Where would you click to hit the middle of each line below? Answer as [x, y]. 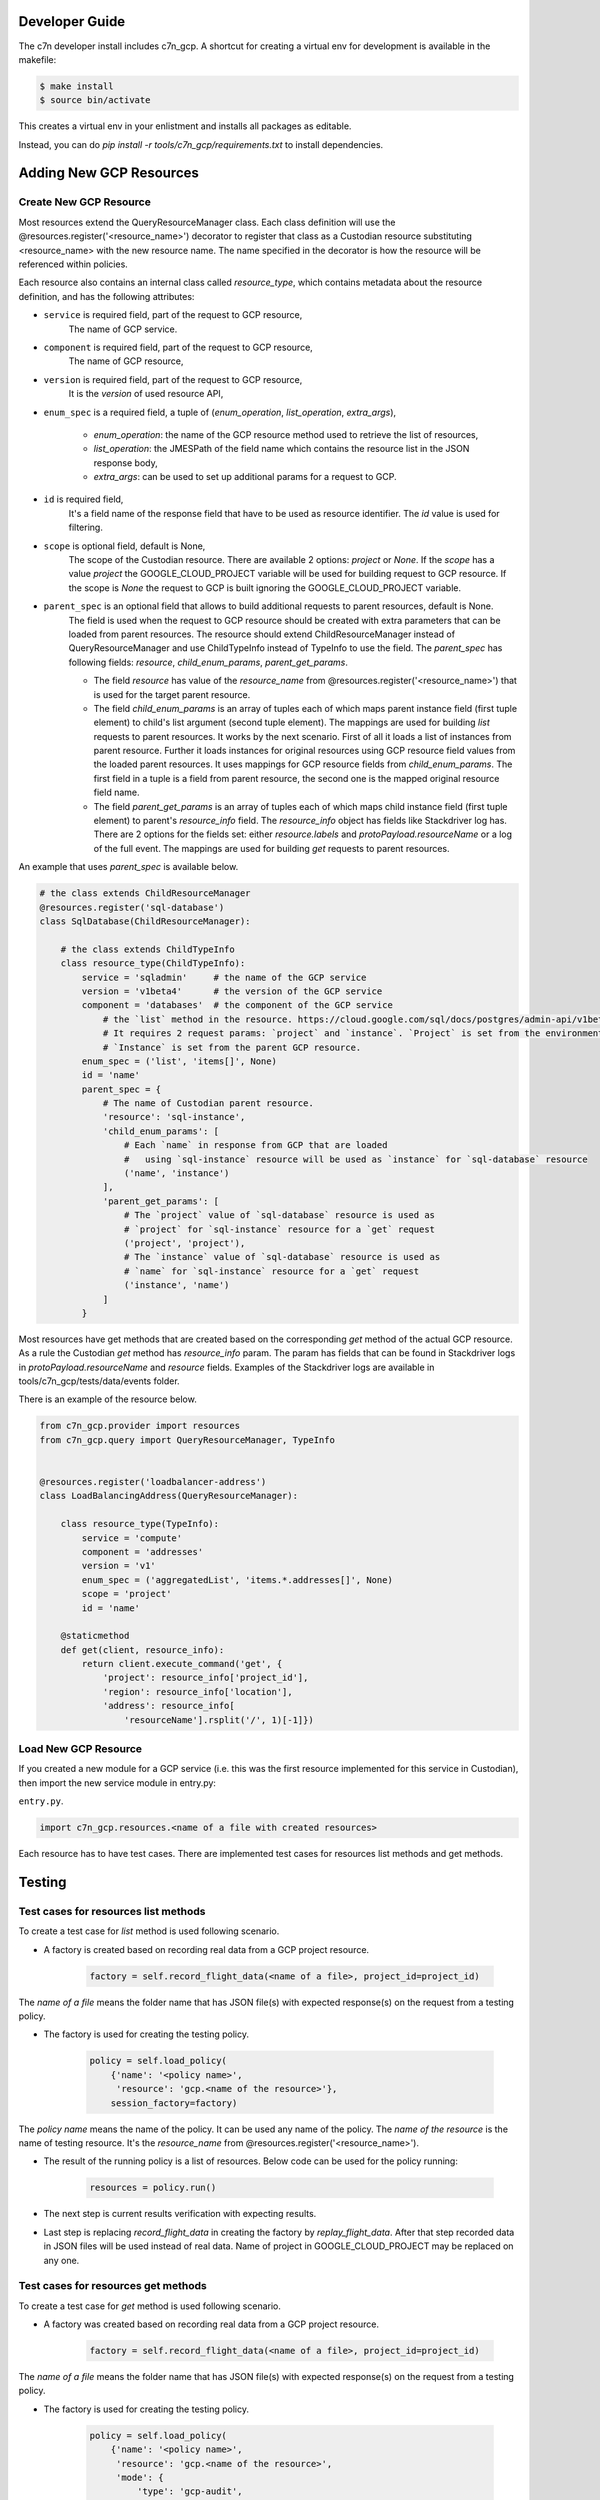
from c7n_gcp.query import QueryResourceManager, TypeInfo [187, 1439]
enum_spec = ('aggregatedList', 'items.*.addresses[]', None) [237, 1579]
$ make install [76, 86]
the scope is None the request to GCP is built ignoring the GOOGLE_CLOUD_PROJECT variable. [265, 587]
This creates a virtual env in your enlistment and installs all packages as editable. [185, 126]
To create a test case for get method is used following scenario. [150, 2306]
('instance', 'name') [176, 1285]
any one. [61, 2260]
